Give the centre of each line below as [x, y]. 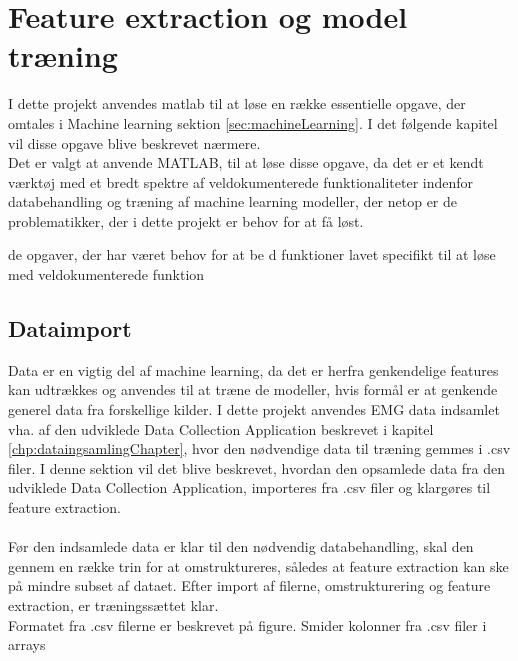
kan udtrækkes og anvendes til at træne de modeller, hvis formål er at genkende [253, 389]
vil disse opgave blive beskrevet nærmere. [134, 142]
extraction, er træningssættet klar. [113, 604]
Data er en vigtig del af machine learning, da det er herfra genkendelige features [253, 369]
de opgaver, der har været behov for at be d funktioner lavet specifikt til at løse [252, 254]
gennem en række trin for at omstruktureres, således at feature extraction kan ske [258, 565]
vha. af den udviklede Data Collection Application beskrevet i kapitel [221, 428]
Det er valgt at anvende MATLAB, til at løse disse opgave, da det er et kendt [246, 162]
